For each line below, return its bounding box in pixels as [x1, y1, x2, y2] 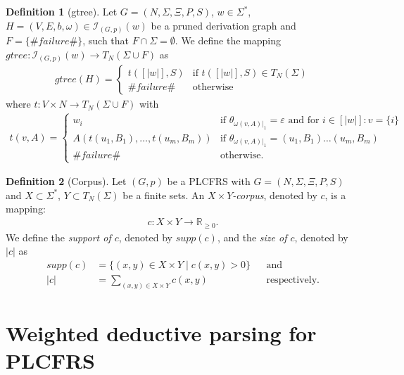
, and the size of [217, 229, 287, 244]
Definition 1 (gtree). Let [6, 4, 118, 18]
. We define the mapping [175, 33, 281, 48]
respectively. [266, 274, 320, 285]
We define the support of [6, 229, 111, 244]
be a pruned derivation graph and [151, 18, 296, 32]
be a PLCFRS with [167, 174, 251, 189]
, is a [324, 187, 346, 202]
